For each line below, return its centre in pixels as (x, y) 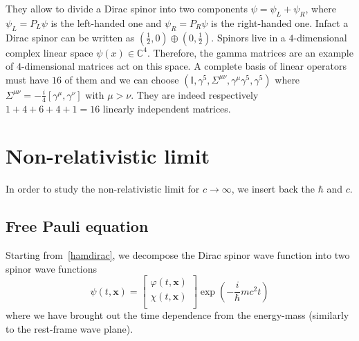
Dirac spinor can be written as (70, 37)
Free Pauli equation (77, 226)
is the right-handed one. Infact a (280, 22)
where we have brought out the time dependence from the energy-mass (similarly (177, 315)
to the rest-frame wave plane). (70, 329)
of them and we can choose (122, 79)
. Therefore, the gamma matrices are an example (250, 52)
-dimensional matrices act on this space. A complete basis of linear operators (184, 66)
